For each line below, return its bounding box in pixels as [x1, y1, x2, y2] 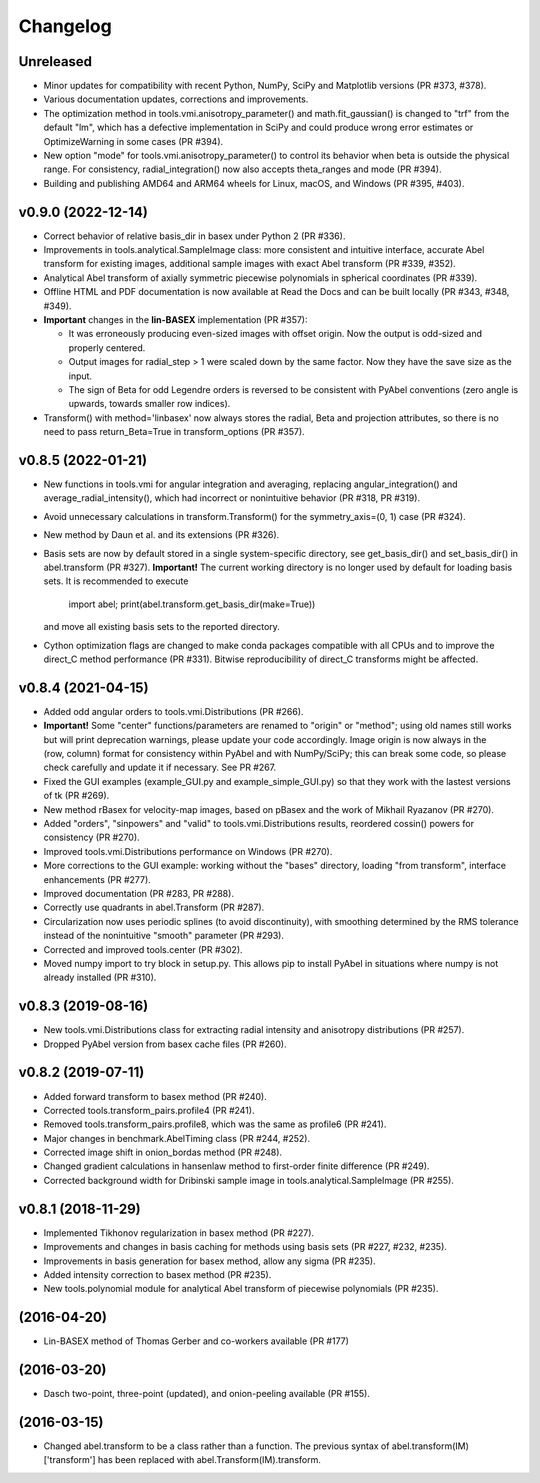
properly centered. [68, 341, 146, 354]
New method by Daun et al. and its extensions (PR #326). [43, 529, 280, 541]
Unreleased [18, 53, 93, 70]
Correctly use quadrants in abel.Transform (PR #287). [43, 901, 265, 914]
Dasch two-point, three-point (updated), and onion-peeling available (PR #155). [43, 1388, 370, 1400]
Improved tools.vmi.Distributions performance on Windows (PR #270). [43, 845, 333, 857]
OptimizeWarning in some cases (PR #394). [43, 135, 224, 147]
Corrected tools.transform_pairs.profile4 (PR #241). [43, 1104, 255, 1116]
